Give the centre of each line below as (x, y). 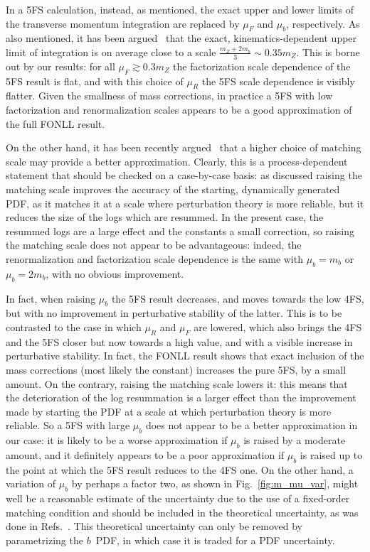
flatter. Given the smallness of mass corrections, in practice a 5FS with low (169, 96)
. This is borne (328, 52)
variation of (31, 483)
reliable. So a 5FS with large (68, 425)
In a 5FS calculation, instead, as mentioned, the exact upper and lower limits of (180, 9)
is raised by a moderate (295, 440)
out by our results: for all (60, 66)
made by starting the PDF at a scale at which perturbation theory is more (169, 411)
